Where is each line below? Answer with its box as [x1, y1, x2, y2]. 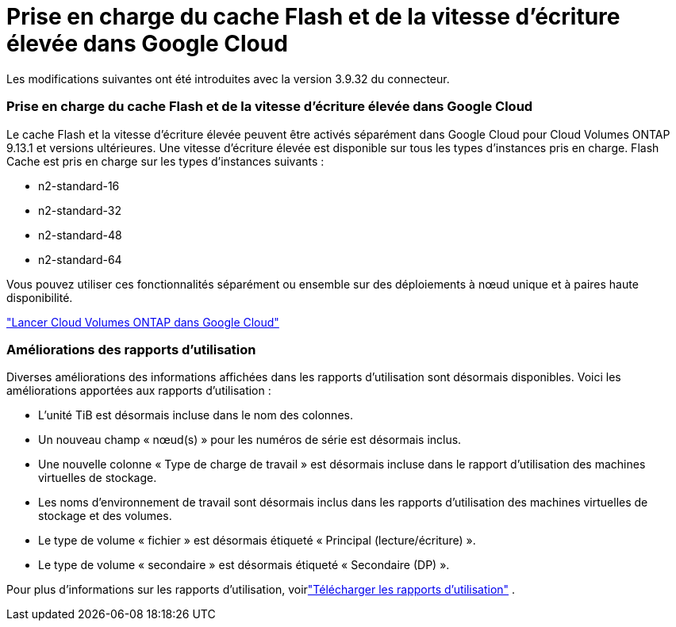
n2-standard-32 [38, 203, 121, 217]
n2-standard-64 [38, 252, 122, 266]
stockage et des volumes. [38, 509, 172, 523]
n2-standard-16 [38, 178, 120, 193]
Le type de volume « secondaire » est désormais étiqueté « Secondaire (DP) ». [38, 558, 450, 572]
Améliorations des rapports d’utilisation [6, 341, 256, 357]
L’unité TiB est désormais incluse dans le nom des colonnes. [38, 408, 353, 422]
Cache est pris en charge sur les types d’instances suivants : [6, 154, 325, 168]
